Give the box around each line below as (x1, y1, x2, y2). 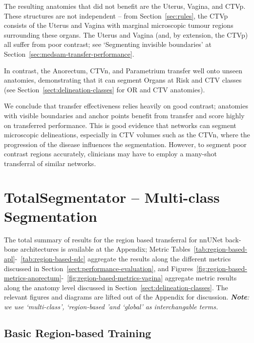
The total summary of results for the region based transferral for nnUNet (4, 234, 223, 244)
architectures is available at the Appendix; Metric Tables (20, 244, 190, 254)
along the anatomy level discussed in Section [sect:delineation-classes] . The (4, 282, 228, 292)
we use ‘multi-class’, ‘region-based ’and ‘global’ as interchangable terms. (4, 301, 218, 311)
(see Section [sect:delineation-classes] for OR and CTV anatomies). (4, 84, 205, 94)
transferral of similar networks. (4, 158, 96, 168)
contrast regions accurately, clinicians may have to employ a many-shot (4, 149, 217, 159)
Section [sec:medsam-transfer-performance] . (4, 48, 134, 59)
